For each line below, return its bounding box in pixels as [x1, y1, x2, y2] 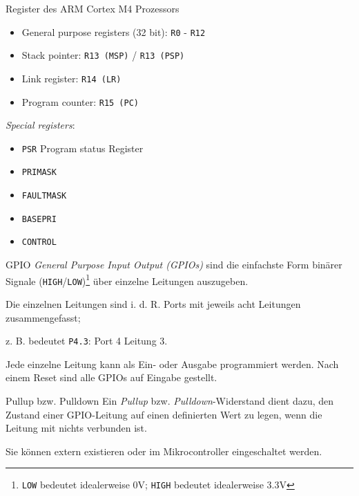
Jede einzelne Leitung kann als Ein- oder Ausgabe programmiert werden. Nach [6, 356, 339, 371]
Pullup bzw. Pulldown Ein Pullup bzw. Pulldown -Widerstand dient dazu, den [6, 394, 334, 408]
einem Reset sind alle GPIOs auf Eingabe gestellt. [6, 370, 217, 385]
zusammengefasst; [6, 310, 81, 324]
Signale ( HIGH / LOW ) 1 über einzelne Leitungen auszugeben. [6, 271, 249, 288]
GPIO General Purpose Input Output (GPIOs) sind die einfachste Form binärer [6, 257, 342, 272]
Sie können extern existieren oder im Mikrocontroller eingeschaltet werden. [6, 443, 322, 458]
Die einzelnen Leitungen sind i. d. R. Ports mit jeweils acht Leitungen [6, 297, 301, 311]
